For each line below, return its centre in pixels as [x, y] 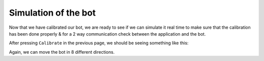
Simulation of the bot [52, 13]
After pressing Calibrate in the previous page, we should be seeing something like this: [99, 43]
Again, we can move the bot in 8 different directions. [62, 52]
